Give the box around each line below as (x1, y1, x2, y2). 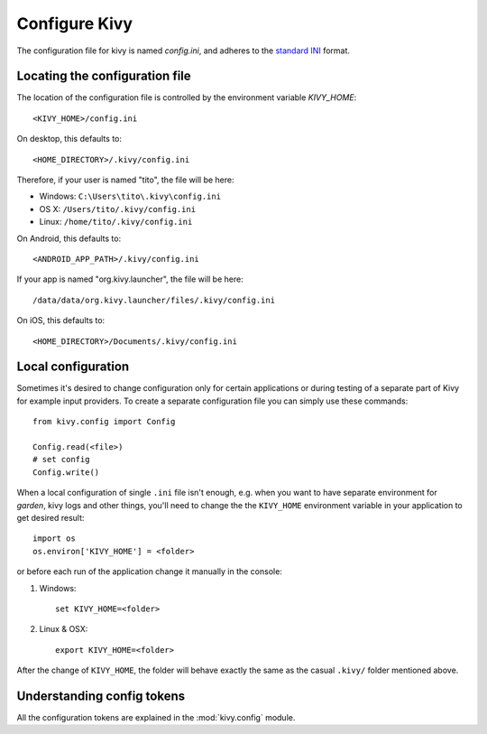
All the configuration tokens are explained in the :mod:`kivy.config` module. (16, 711, 296, 722)
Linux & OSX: (39, 624, 88, 635)
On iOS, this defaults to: (16, 315, 106, 326)
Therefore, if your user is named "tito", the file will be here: (16, 174, 234, 185)
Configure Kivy (16, 14, 133, 33)
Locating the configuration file (16, 69, 191, 84)
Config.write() (32, 467, 100, 478)
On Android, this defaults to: (16, 233, 122, 244)
